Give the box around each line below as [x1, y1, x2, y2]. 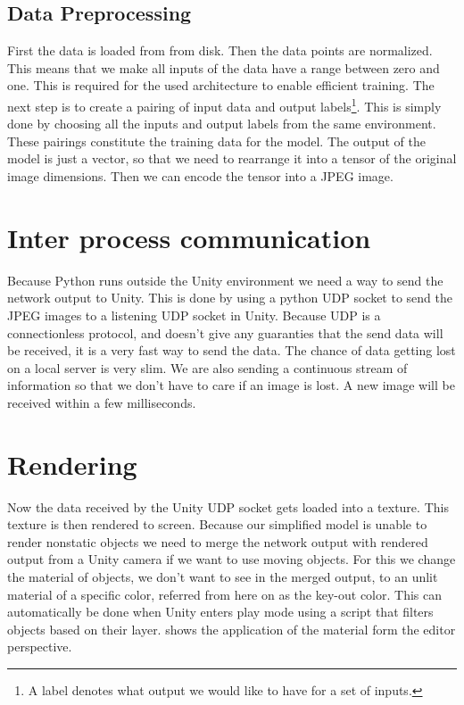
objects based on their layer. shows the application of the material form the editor [7, 619, 456, 638]
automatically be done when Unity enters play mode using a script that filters [7, 602, 434, 621]
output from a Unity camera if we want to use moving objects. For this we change [7, 550, 456, 568]
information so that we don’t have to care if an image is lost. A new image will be [7, 376, 455, 394]
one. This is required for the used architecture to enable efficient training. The [7, 76, 435, 95]
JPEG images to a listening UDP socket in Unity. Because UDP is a [7, 305, 381, 324]
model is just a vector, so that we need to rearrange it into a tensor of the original [7, 149, 457, 168]
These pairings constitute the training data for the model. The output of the [7, 131, 426, 150]
